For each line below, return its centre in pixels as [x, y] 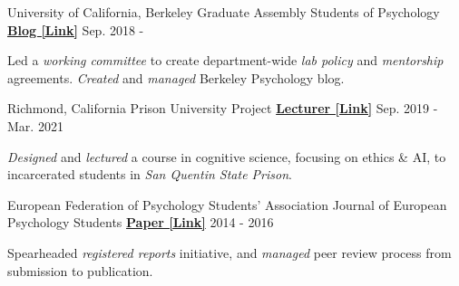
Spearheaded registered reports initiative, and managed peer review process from [229, 252]
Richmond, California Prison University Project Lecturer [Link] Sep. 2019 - [223, 108]
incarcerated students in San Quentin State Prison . [150, 174]
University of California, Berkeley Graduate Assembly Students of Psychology [224, 12]
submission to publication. [80, 270]
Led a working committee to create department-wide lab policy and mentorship [225, 60]
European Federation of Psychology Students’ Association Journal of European [227, 204]
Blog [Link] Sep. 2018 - [76, 29]
